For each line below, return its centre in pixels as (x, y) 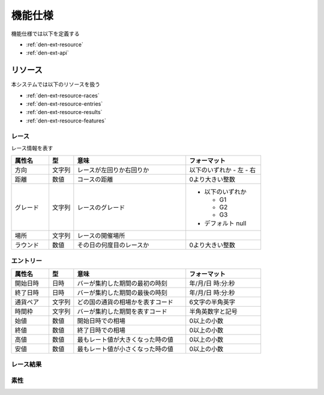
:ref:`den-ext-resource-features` (66, 121)
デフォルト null (225, 223)
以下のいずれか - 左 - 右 (223, 170)
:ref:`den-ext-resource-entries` (64, 104)
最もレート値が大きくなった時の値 (125, 340)
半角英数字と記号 (214, 312)
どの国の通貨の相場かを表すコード (125, 302)
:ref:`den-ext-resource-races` (63, 95)
